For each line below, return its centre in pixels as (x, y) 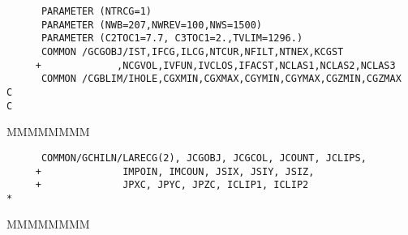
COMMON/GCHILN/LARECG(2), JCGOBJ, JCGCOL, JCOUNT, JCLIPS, (204, 158)
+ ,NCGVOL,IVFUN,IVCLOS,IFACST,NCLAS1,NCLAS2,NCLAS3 (215, 65)
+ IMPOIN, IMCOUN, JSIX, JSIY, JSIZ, (175, 171)
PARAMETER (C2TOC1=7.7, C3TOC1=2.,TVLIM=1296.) (172, 38)
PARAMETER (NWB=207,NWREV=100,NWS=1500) (151, 25)
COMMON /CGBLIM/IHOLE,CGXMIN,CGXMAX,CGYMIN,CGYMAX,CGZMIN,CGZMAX (221, 79)
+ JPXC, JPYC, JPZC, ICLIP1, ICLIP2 (172, 185)
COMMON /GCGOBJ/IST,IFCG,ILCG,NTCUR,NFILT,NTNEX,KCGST (192, 51)
